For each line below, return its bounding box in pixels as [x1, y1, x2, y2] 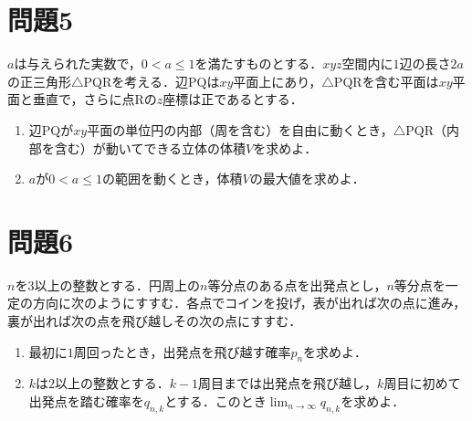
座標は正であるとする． [163, 89, 303, 109]
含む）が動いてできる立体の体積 [54, 138, 246, 157]
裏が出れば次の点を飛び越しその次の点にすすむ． [7, 311, 302, 330]
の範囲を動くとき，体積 [101, 169, 243, 188]
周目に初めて [383, 374, 461, 393]
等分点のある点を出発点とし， [207, 275, 387, 294]
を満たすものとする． [194, 54, 323, 73]
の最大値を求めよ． [249, 169, 365, 188]
